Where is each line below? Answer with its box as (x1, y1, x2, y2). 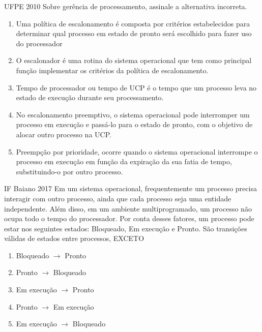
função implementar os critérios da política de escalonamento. (16, 65, 209, 75)
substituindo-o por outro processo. (16, 166, 123, 176)
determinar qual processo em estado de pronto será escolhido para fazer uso (16, 28, 252, 39)
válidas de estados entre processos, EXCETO (4, 233, 144, 244)
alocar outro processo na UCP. (16, 129, 111, 139)
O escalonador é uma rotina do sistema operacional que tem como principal (16, 55, 252, 66)
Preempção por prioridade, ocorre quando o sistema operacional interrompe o (16, 146, 258, 157)
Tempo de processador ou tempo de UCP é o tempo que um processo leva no (16, 82, 257, 93)
